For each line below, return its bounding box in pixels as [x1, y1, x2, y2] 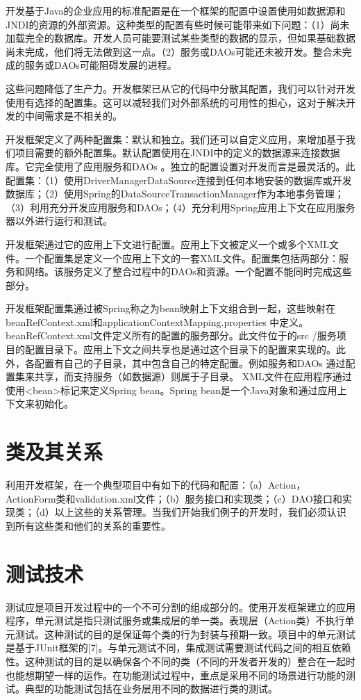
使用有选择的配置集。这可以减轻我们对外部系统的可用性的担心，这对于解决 [6, 95, 346, 109]
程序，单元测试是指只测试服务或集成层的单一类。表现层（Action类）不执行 [6, 613, 345, 628]
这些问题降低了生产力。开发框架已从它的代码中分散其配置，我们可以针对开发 [6, 81, 355, 95]
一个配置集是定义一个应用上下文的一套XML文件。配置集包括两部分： [24, 250, 339, 265]
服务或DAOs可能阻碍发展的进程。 [24, 58, 177, 72]
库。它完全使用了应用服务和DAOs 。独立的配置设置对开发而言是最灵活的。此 [6, 158, 355, 173]
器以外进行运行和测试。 [6, 213, 112, 228]
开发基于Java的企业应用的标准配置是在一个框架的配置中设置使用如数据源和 [6, 3, 346, 17]
